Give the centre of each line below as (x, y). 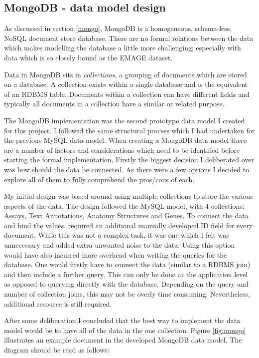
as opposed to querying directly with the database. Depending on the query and (126, 284)
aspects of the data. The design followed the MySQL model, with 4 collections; (124, 205)
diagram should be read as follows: (57, 350)
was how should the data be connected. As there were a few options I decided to (127, 169)
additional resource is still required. (58, 303)
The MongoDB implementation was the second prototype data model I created (125, 120)
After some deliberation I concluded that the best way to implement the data (122, 320)
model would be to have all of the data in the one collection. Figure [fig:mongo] (125, 330)
